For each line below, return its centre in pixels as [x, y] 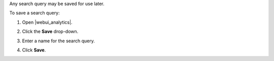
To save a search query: [35, 13]
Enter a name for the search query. [58, 41]
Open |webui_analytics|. [47, 22]
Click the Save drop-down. [50, 32]
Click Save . [34, 50]
